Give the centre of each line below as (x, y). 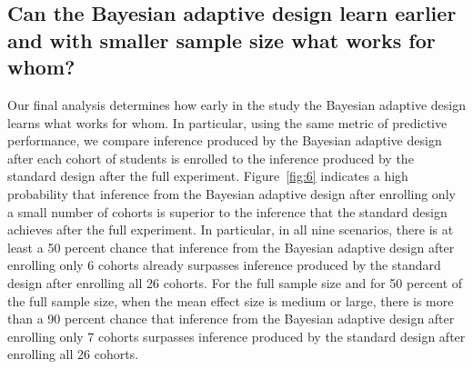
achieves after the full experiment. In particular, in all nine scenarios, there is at (231, 229)
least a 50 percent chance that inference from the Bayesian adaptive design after (231, 247)
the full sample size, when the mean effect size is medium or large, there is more (231, 300)
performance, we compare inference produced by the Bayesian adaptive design (225, 140)
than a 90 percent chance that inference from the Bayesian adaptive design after (231, 319)
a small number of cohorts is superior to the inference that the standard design (227, 211)
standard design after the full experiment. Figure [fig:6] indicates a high (208, 176)
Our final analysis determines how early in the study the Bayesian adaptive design (236, 104)
